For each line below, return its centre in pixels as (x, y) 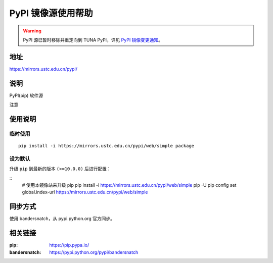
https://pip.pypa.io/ (69, 245)
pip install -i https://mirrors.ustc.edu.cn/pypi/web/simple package (106, 146)
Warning (32, 31)
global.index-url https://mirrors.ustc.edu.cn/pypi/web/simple (85, 192)
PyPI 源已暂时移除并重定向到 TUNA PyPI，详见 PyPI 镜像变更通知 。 (93, 40)
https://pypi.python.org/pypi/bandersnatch (94, 252)
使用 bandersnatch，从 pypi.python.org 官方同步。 (62, 219)
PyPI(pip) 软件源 (26, 95)
